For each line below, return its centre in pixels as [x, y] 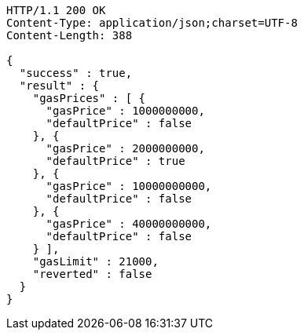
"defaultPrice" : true [115, 161]
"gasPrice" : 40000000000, [129, 224]
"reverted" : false [92, 274]
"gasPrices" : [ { [89, 98]
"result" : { [59, 86]
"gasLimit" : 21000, [95, 261]
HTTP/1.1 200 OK [56, 10]
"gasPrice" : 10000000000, [129, 186]
